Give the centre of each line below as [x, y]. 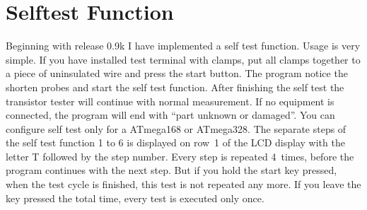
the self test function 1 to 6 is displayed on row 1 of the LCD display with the [175, 142]
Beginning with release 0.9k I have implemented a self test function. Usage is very [183, 46]
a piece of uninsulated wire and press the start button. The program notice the [177, 73]
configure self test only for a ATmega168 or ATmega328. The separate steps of [176, 128]
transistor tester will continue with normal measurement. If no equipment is [170, 101]
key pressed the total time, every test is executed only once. [135, 198]
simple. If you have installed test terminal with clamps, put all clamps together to [183, 59]
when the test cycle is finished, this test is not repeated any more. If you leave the [183, 184]
